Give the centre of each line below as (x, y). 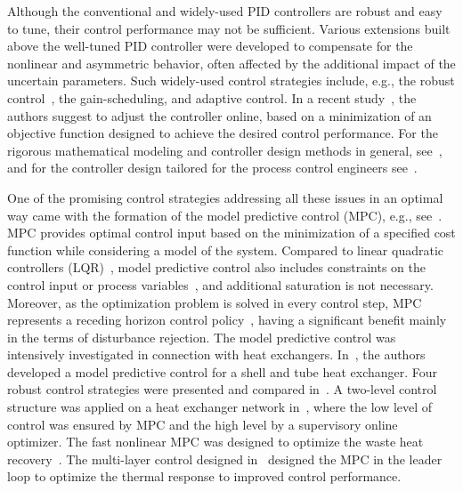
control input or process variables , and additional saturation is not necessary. (220, 284)
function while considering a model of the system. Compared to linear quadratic (226, 250)
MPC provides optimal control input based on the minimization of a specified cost (231, 233)
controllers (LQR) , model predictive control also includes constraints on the (216, 267)
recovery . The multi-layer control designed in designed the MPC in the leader (225, 459)
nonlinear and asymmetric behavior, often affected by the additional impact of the (231, 63)
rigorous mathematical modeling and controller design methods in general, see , (225, 150)
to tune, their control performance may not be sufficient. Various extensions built (229, 28)
